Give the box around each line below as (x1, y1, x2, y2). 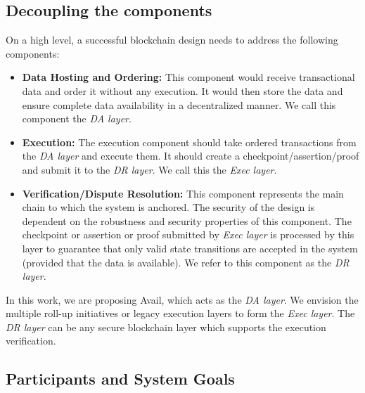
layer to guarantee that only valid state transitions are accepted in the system (22, 240, 358, 255)
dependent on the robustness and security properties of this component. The (22, 213, 352, 228)
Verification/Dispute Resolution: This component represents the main (22, 186, 344, 200)
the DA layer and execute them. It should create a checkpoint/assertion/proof (22, 148, 359, 163)
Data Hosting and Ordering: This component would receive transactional (22, 70, 355, 84)
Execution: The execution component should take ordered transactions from (22, 134, 357, 149)
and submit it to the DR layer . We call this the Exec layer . (22, 162, 277, 176)
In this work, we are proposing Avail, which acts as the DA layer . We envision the (6, 292, 359, 307)
